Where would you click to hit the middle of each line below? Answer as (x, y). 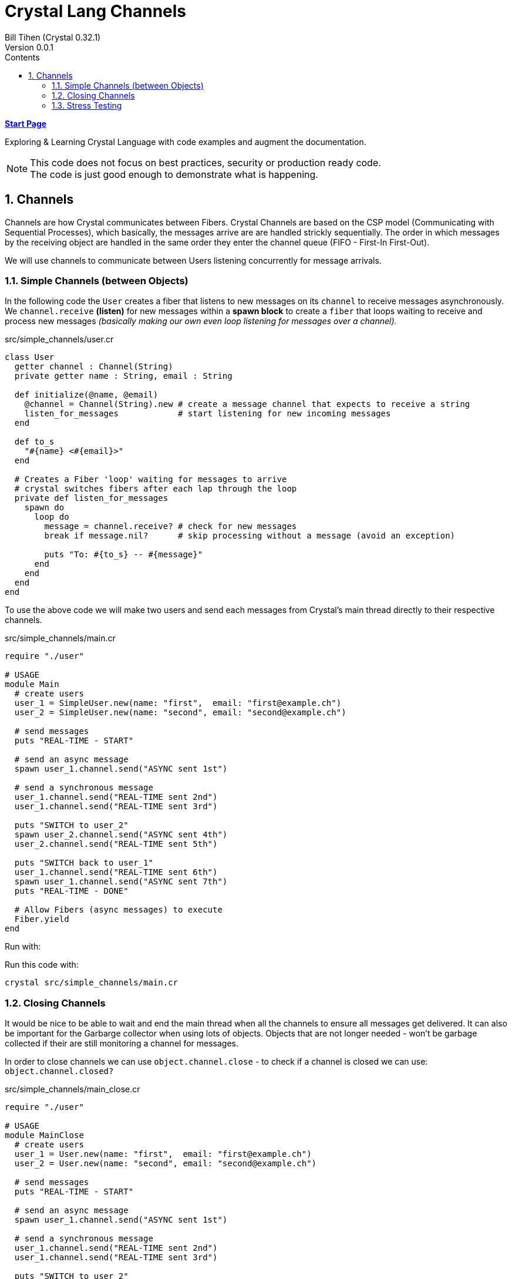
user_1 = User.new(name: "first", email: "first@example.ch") (163, 1154)
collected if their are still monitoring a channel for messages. (122, 1044)
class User (30, 357)
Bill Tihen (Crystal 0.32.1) (53, 37)
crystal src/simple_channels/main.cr (92, 983)
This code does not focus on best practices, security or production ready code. (206, 162)
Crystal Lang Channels (96, 11)
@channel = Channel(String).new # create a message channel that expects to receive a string (247, 404)
